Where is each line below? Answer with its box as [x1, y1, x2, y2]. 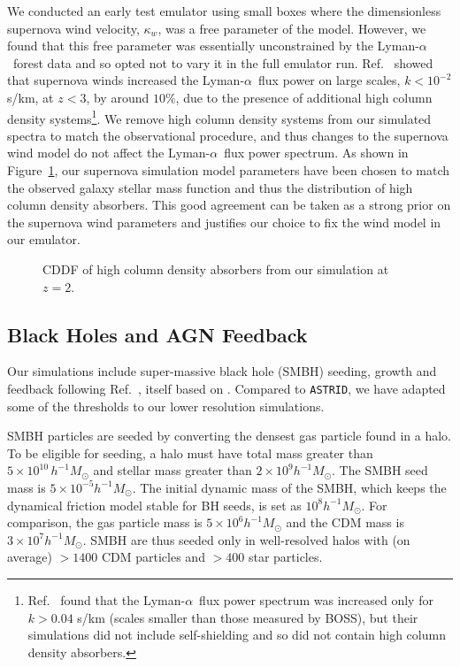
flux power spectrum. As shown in [224, 143, 409, 162]
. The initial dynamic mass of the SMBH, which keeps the [132, 478, 447, 496]
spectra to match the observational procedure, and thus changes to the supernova [7, 126, 448, 144]
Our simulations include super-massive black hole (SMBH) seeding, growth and [7, 362, 437, 380]
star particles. [248, 548, 323, 566]
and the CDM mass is [286, 513, 404, 532]
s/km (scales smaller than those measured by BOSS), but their [77, 608, 418, 626]
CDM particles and [101, 548, 205, 566]
